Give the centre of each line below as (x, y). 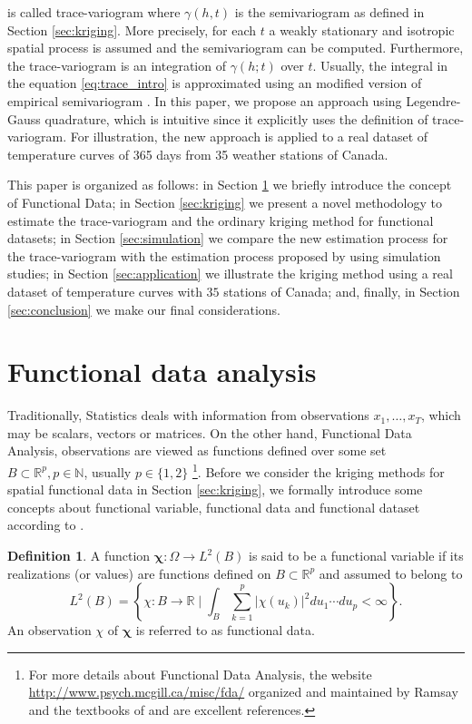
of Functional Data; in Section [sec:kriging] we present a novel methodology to (225, 202)
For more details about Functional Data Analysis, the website (200, 674)
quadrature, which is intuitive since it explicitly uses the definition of (236, 118)
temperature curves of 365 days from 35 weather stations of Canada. (198, 154)
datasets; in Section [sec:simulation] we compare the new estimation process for (228, 238)
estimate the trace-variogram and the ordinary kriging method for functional (221, 220)
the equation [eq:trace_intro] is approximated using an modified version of (215, 83)
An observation (49, 630)
